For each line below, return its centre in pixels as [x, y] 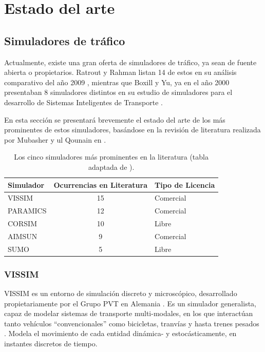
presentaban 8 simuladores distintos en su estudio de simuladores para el [118, 92]
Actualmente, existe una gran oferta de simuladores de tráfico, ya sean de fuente [130, 62]
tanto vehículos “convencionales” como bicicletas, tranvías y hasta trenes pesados [132, 323]
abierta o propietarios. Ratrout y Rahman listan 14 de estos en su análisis [120, 72]
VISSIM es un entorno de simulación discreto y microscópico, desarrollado [121, 293]
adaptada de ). [111, 167]
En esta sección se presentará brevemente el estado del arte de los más [115, 119]
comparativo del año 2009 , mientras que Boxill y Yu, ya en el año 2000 [117, 82]
